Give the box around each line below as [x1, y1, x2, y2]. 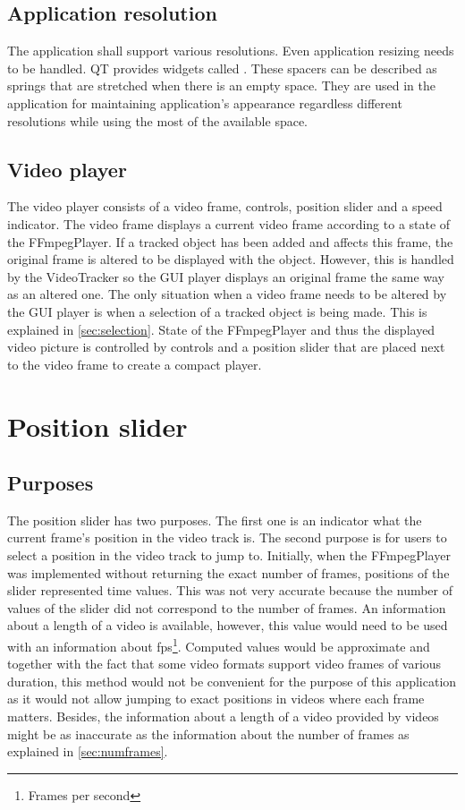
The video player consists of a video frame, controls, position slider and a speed [7, 197, 443, 216]
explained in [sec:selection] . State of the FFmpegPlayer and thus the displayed [7, 320, 435, 338]
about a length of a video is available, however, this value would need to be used [7, 616, 448, 635]
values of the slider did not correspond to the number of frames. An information [7, 598, 446, 617]
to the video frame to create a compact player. [7, 354, 262, 373]
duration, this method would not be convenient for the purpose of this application [7, 671, 457, 690]
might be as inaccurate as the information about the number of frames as [7, 724, 410, 743]
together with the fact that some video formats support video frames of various [7, 654, 442, 673]
